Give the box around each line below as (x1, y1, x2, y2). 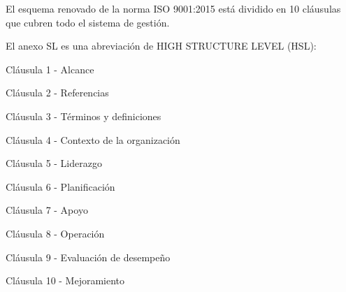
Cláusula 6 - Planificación (6, 179, 115, 194)
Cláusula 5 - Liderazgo (6, 156, 102, 170)
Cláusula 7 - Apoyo (6, 203, 88, 217)
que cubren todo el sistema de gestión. (6, 15, 170, 29)
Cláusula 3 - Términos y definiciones (6, 108, 161, 123)
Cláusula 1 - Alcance (6, 61, 94, 76)
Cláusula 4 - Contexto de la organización (6, 132, 180, 147)
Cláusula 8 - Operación (6, 226, 105, 240)
